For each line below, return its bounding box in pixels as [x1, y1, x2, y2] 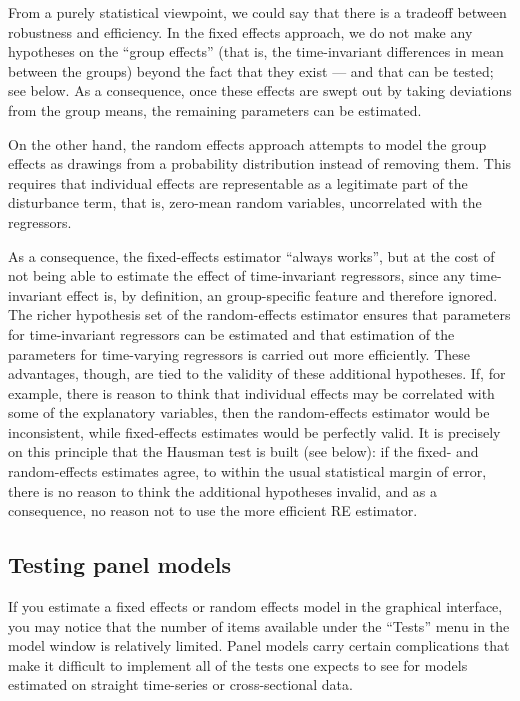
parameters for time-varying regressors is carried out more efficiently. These [8, 343, 471, 364]
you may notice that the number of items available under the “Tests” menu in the [8, 615, 510, 636]
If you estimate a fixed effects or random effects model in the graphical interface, [8, 596, 503, 617]
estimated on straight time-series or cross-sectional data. [8, 674, 353, 695]
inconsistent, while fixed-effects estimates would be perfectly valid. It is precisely [8, 421, 501, 442]
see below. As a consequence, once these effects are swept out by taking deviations [8, 80, 512, 101]
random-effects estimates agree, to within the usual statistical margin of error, [8, 461, 487, 482]
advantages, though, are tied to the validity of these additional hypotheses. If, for [8, 363, 506, 384]
